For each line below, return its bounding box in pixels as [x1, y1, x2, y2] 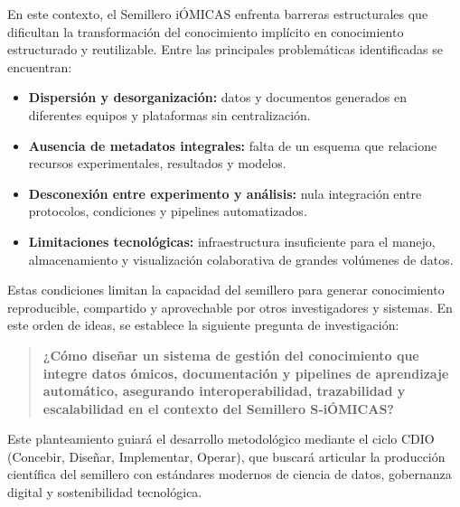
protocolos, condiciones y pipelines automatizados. [28, 202, 307, 221]
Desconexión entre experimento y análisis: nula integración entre [28, 183, 422, 202]
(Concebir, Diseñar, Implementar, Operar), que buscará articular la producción [7, 446, 446, 465]
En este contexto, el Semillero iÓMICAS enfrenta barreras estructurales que [7, 5, 428, 23]
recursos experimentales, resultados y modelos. [28, 154, 286, 173]
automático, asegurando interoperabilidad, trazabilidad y [42, 381, 406, 400]
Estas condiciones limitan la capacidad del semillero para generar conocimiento [7, 280, 445, 299]
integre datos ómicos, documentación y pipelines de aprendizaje [42, 363, 449, 382]
